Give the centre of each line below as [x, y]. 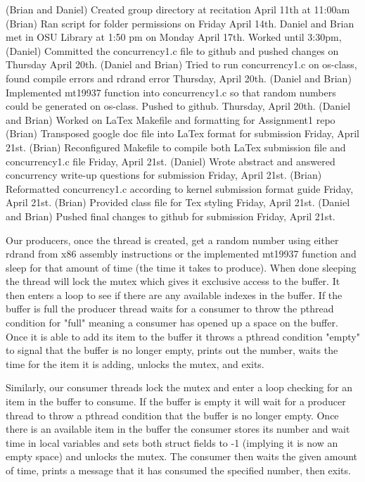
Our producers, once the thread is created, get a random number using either [172, 240]
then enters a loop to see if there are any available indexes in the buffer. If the [174, 294]
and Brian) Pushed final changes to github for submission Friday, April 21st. [171, 216]
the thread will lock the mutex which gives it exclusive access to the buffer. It [173, 281]
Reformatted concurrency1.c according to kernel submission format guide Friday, [180, 188]
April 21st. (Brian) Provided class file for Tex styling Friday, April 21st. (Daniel [178, 202]
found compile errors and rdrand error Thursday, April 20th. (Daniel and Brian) [179, 78]
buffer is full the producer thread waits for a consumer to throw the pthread [170, 309]
